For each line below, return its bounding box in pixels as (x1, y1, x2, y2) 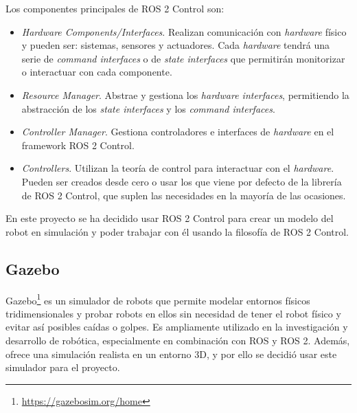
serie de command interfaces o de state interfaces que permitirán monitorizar (21, 51, 345, 65)
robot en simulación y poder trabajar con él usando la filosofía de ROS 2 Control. (5, 224, 349, 238)
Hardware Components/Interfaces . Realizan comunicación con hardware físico (21, 24, 347, 38)
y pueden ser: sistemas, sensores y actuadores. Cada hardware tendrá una (21, 38, 330, 52)
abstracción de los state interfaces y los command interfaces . (21, 101, 275, 115)
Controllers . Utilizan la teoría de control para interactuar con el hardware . (21, 161, 334, 175)
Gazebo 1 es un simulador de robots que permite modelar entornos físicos (5, 291, 310, 307)
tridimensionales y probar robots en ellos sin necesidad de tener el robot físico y (5, 306, 341, 320)
